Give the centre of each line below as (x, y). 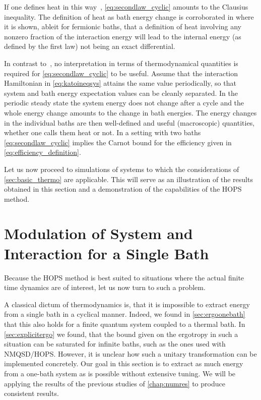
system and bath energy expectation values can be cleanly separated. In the (121, 93)
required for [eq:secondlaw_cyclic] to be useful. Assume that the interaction (121, 73)
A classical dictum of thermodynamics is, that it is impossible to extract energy (127, 304)
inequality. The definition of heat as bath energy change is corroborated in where (129, 16)
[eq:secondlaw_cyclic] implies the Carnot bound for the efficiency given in (118, 142)
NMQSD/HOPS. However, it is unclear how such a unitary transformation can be (130, 353)
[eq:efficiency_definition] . (43, 152)
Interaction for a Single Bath (107, 253)
